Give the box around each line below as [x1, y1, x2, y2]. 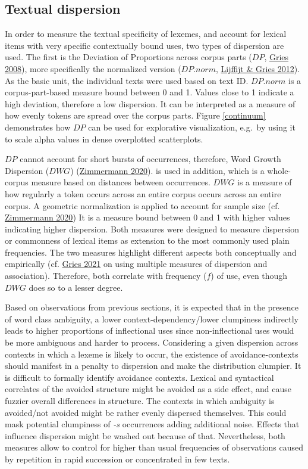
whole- [267, 164, 291, 176]
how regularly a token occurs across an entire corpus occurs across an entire [5, 187, 281, 200]
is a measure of [237, 176, 292, 188]
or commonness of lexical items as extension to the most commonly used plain [5, 234, 290, 247]
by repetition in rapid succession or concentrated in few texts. [5, 452, 230, 465]
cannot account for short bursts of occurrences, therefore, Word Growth [20, 153, 281, 165]
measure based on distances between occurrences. [31, 176, 210, 188]
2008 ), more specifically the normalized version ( [5, 62, 181, 74]
